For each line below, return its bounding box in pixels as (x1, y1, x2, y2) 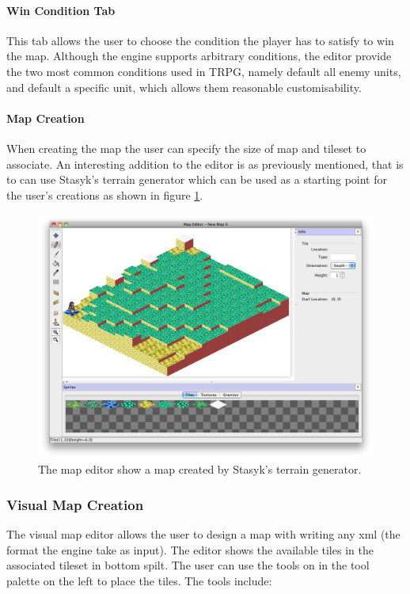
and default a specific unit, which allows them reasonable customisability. (6, 78, 362, 95)
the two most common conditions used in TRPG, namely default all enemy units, (6, 63, 401, 79)
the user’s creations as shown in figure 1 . (6, 186, 203, 203)
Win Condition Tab (6, 2, 116, 18)
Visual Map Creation (6, 494, 144, 514)
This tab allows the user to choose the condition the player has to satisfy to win (6, 32, 394, 48)
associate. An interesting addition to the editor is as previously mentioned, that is (6, 155, 404, 172)
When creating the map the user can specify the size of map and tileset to (6, 139, 366, 156)
